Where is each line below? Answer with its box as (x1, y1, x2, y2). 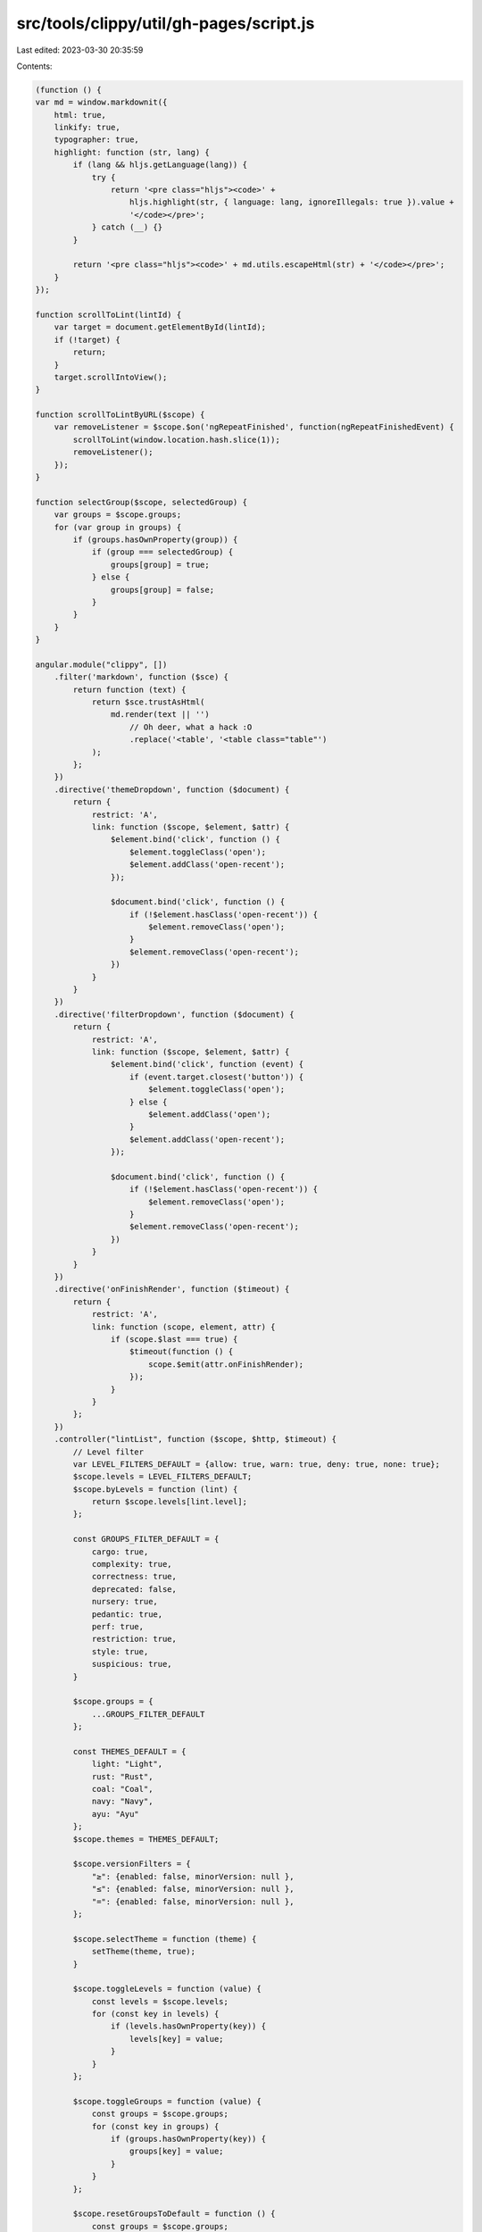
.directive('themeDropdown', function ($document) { (54, 784, 290, 795)
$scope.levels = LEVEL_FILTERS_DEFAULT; (72, 1471, 253, 1482)
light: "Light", (91, 1759, 163, 1770)
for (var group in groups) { (54, 522, 182, 532)
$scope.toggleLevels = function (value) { (72, 1984, 262, 1995)
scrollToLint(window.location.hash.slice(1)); (72, 434, 280, 445)
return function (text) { (72, 684, 187, 695)
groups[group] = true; (110, 559, 210, 570)
